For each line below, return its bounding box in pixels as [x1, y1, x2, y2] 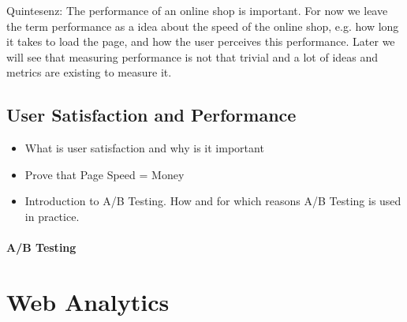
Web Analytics [6, 285, 170, 317]
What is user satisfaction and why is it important [24, 140, 264, 156]
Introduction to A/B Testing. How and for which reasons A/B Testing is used [24, 193, 401, 209]
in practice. [24, 208, 80, 224]
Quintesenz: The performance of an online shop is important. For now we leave [6, 2, 388, 18]
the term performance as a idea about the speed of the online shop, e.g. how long [6, 17, 399, 34]
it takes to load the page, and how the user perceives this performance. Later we [6, 33, 395, 50]
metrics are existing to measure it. [6, 64, 172, 80]
